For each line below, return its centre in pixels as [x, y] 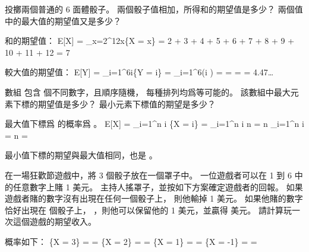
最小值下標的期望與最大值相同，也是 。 [81, 155]
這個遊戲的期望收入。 [54, 221]
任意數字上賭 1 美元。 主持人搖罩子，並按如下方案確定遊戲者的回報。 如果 [158, 186]
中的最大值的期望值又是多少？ [63, 20]
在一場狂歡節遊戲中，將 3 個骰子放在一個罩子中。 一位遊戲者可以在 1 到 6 [148, 175]
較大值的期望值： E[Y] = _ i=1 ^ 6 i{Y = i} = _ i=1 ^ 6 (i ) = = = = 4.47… [139, 72]
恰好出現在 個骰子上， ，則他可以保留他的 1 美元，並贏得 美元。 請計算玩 [148, 210]
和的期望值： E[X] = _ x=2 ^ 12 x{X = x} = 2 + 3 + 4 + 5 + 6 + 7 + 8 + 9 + [150, 41]
